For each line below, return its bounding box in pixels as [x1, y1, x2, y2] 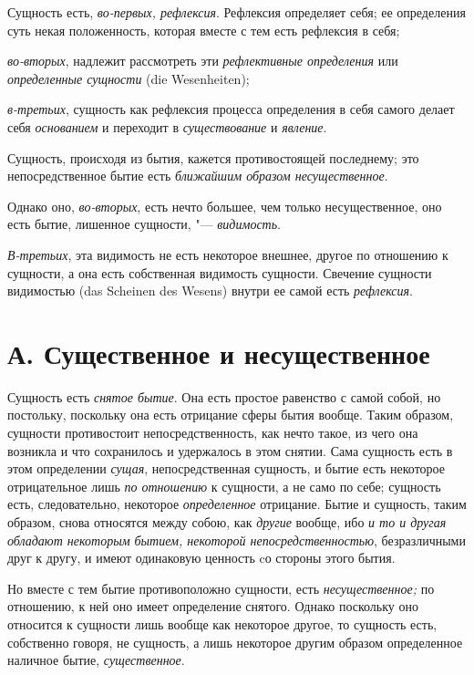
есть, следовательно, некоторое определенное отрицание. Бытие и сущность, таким [7, 494, 467, 514]
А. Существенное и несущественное [7, 334, 430, 371]
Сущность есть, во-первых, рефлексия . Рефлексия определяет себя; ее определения [7, 3, 466, 21]
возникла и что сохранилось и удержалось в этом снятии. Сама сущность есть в [7, 441, 453, 460]
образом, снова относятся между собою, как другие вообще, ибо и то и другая [7, 513, 447, 531]
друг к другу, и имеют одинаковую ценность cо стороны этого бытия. [7, 548, 396, 567]
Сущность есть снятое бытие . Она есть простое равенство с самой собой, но [7, 387, 441, 406]
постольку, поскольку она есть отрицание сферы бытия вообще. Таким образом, [7, 405, 454, 424]
